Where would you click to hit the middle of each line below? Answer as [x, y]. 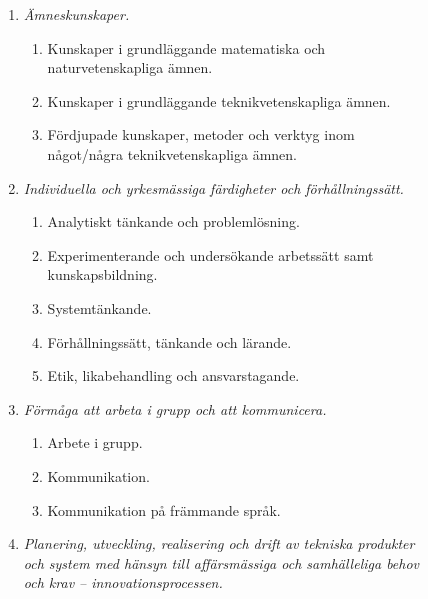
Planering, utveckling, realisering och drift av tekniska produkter [219, 543]
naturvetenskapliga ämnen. [130, 67]
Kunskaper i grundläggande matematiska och [186, 47]
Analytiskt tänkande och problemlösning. [173, 221]
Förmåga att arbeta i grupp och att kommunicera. [175, 408]
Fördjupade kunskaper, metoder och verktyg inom [201, 134]
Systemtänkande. [99, 307]
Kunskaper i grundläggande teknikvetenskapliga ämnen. [219, 100]
